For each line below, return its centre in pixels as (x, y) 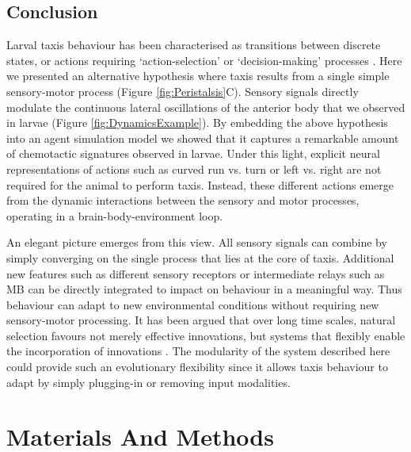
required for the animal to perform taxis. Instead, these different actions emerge (200, 184)
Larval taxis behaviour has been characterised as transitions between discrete (194, 45)
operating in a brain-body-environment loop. (115, 215)
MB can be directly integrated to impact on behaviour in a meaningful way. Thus (204, 289)
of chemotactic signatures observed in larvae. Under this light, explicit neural (193, 153)
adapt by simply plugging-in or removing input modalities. (148, 382)
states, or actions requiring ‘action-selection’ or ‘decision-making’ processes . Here (204, 60)
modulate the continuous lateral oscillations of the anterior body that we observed (206, 107)
